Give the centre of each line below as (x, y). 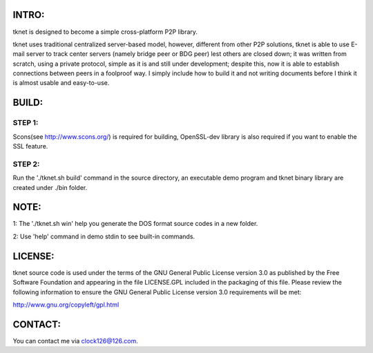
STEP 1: (26, 123)
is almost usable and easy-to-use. (61, 83)
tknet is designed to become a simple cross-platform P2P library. (105, 32)
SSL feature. (30, 146)
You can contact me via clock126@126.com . (75, 341)
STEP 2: (26, 164)
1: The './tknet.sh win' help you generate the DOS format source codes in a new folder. (135, 224)
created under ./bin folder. (50, 187)
